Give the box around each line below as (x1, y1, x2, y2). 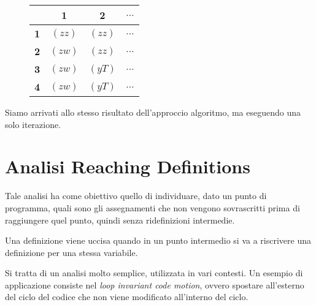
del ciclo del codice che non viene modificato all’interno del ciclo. (5, 290, 249, 303)
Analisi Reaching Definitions (5, 154, 250, 179)
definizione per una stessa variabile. (5, 246, 138, 258)
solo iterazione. (5, 118, 61, 130)
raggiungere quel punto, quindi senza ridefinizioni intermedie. (5, 213, 235, 226)
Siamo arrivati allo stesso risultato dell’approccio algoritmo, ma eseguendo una (5, 106, 301, 118)
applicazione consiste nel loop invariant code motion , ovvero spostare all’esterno (5, 278, 304, 291)
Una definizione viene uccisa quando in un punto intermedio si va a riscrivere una (5, 234, 311, 247)
